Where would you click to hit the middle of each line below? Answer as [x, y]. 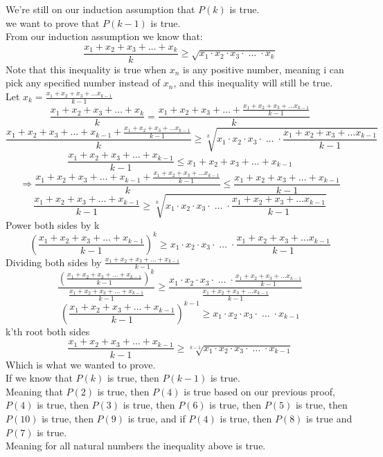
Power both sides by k [53, 224]
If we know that [39, 378]
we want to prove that [53, 22]
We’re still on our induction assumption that [100, 9]
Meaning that [34, 391]
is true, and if [157, 418]
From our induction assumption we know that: [104, 36]
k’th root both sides [48, 331]
